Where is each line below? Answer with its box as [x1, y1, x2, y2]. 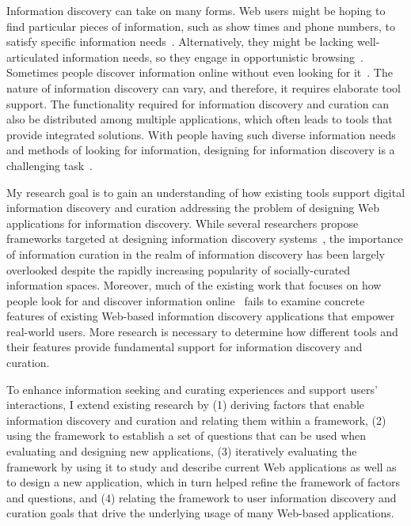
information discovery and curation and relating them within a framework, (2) [6, 411, 386, 428]
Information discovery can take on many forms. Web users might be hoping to [6, 2, 386, 18]
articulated [6, 48, 59, 65]
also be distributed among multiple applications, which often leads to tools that [6, 111, 393, 127]
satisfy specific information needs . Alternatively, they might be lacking [6, 33, 354, 50]
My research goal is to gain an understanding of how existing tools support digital [6, 184, 405, 200]
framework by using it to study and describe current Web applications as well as [6, 458, 397, 475]
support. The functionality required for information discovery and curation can [6, 95, 390, 112]
